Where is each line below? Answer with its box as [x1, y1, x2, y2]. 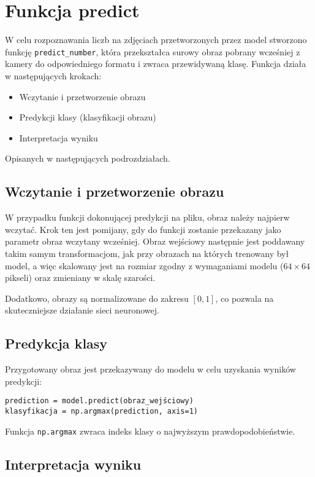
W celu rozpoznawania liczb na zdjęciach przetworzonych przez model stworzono [5, 33, 307, 46]
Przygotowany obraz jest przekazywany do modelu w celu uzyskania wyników [5, 363, 296, 376]
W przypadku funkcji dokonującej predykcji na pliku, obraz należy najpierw [5, 211, 290, 224]
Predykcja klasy [5, 334, 108, 353]
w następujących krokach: [5, 69, 102, 82]
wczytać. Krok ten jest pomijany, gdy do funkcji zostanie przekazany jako [5, 223, 281, 235]
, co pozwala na [215, 291, 274, 304]
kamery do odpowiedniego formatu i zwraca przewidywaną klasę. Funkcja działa [5, 57, 306, 70]
